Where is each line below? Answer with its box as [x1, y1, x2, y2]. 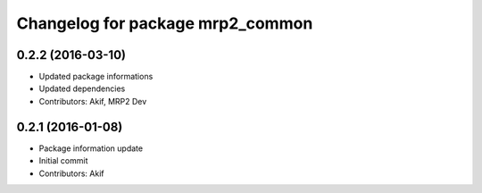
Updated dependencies [38, 83, 126, 94]
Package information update [38, 143, 143, 154]
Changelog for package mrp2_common [16, 13, 313, 33]
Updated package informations [38, 71, 154, 82]
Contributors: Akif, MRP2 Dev [38, 96, 147, 106]
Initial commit [38, 155, 88, 166]
